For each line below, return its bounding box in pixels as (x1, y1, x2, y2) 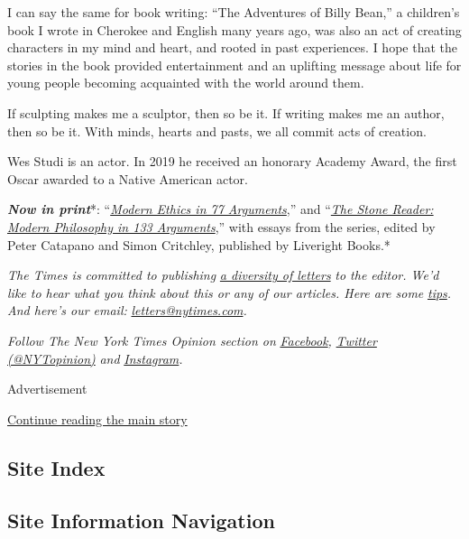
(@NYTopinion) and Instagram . (7, 348, 183, 367)
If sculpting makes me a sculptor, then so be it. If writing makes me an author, (7, 103, 445, 122)
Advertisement (7, 379, 87, 398)
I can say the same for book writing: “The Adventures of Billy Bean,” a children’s (7, 3, 460, 21)
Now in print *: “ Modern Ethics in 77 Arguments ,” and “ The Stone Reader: (7, 200, 434, 218)
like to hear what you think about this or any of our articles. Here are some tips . (7, 283, 452, 302)
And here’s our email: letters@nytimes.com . (7, 301, 247, 320)
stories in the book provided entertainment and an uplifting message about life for (7, 55, 462, 74)
